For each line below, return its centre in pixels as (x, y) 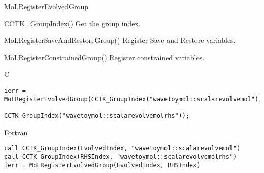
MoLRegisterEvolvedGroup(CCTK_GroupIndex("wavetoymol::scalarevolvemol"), (133, 99)
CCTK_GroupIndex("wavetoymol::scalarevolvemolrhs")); (97, 116)
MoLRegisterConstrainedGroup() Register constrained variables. (104, 57)
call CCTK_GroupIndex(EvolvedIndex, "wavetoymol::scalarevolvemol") (122, 148)
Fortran (16, 132)
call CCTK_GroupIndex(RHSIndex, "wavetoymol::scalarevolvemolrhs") (121, 157)
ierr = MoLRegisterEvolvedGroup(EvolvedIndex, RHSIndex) (102, 165)
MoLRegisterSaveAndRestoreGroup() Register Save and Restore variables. (120, 40)
